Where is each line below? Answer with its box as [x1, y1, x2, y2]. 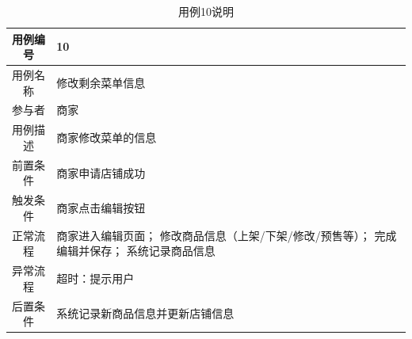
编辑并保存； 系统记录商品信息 [56, 242, 216, 259]
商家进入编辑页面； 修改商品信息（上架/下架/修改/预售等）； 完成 [56, 227, 397, 243]
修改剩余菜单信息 [56, 74, 146, 90]
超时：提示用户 [56, 269, 135, 286]
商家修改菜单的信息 [56, 129, 157, 146]
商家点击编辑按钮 [56, 199, 146, 215]
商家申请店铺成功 [56, 164, 146, 181]
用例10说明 [178, 3, 234, 19]
